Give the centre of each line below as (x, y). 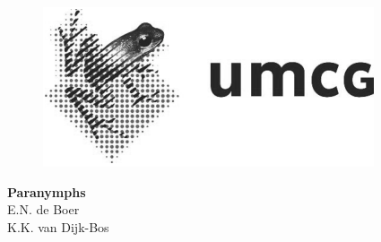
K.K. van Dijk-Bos (58, 226)
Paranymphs (47, 191)
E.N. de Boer (43, 209)
